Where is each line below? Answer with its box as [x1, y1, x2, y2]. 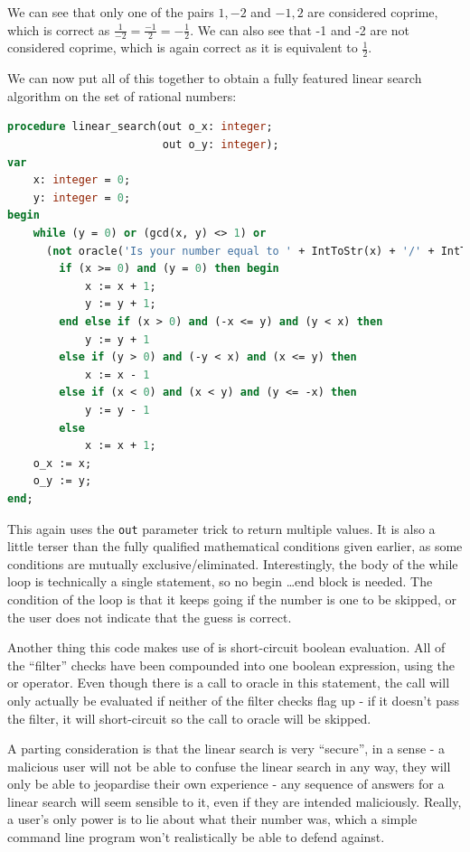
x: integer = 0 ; [33, 173, 131, 187]
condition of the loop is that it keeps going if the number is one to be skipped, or [7, 589, 457, 608]
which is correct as [7, 20, 110, 39]
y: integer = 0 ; [33, 191, 131, 204]
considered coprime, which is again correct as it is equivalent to [7, 38, 358, 57]
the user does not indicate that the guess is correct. [7, 607, 292, 626]
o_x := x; [33, 456, 92, 470]
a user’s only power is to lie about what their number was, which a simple [7, 810, 418, 829]
